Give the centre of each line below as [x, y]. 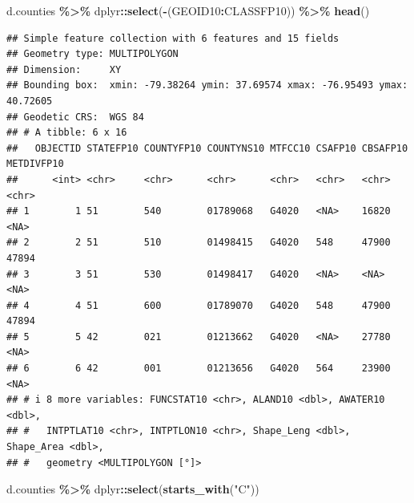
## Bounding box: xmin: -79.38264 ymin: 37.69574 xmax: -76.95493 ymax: [207, 85]
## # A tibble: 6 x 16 [67, 133]
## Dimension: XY [64, 69]
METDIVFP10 [35, 164]
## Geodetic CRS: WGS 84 [75, 117]
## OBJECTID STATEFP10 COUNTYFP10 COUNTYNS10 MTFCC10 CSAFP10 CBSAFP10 [207, 148]
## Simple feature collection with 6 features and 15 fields [173, 38]
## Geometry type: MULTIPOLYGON [92, 54]
